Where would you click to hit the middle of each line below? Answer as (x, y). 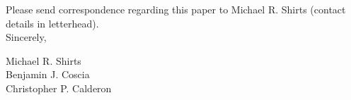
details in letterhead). (52, 23)
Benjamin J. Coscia (48, 74)
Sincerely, (26, 37)
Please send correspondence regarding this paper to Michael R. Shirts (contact (176, 9)
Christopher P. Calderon (59, 88)
